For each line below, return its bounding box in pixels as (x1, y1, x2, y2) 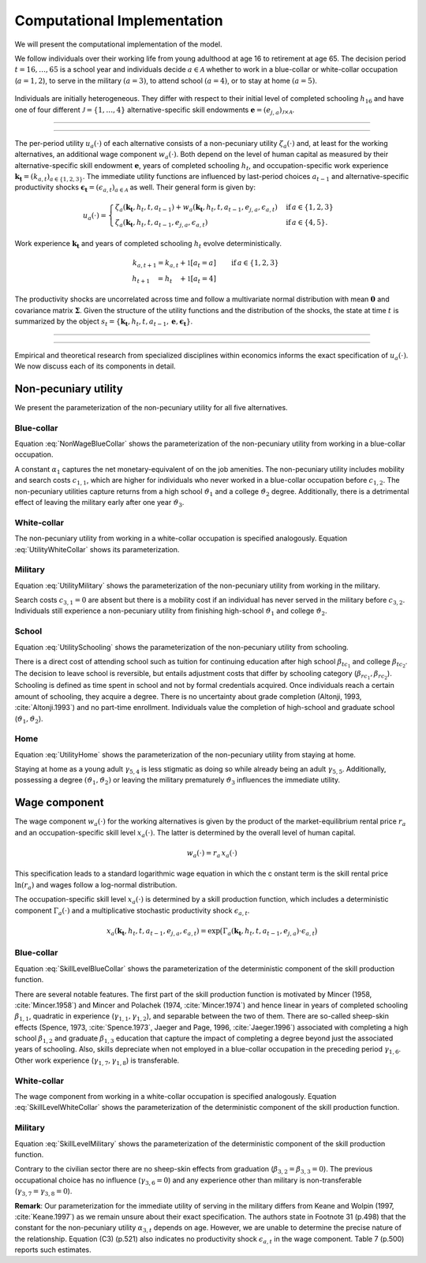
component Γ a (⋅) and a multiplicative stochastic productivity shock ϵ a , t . (14, 906, 250, 917)
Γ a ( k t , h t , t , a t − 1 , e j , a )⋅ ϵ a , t (222, 926, 316, 937)
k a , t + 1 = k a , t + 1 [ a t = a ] (132, 259, 217, 269)
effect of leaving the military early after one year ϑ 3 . (14, 497, 185, 509)
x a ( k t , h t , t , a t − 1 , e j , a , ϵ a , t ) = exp (106, 926, 221, 937)
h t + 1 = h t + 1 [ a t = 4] (132, 274, 217, 285)
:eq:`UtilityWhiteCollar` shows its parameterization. (14, 544, 180, 554)
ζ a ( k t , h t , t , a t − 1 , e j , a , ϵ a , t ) (114, 218, 208, 229)
